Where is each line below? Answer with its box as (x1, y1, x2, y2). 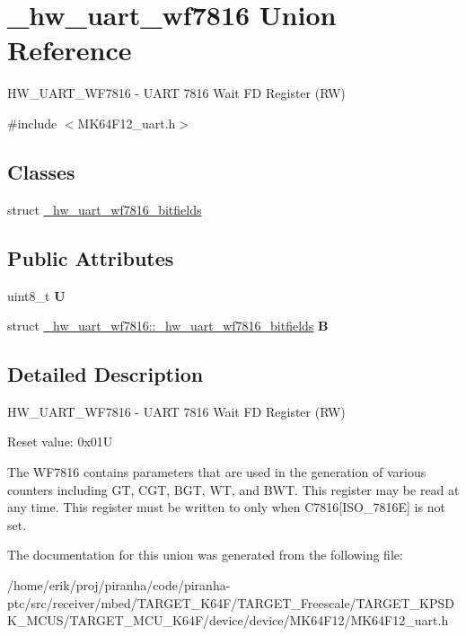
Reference (7, 31, 132, 68)
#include (7, 113, 57, 132)
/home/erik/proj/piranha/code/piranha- (7, 576, 231, 595)
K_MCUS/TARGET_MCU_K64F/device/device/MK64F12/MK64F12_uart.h (7, 611, 449, 630)
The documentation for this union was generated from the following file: (7, 545, 403, 564)
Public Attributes (7, 243, 174, 271)
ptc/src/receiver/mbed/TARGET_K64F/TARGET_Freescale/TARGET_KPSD (7, 593, 454, 612)
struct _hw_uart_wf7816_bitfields (7, 199, 202, 218)
